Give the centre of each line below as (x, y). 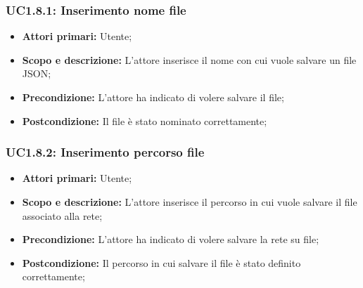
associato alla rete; (62, 215)
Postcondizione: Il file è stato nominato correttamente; (145, 120)
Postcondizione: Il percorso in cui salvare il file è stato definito (161, 262)
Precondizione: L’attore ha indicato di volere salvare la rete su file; (171, 239)
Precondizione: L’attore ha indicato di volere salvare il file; (153, 97)
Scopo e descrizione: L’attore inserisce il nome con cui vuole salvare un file (189, 59)
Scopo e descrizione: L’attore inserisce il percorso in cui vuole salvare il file (190, 202)
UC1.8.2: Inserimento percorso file (105, 152)
